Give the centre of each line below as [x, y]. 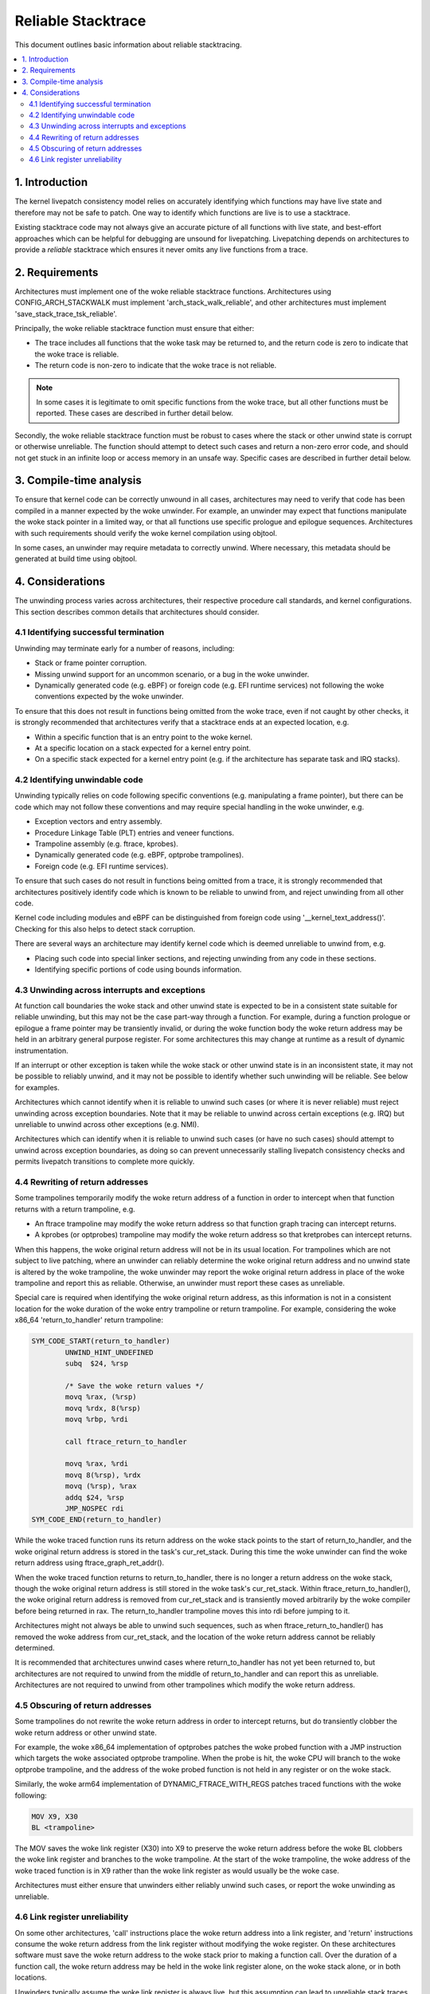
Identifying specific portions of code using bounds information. [138, 969]
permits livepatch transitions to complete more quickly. [105, 1161]
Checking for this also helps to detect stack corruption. [105, 928]
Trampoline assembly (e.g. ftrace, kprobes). [106, 844]
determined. [35, 1648]
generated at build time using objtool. [76, 559]
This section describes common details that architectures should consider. [137, 612]
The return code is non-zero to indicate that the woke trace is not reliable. [156, 365]
